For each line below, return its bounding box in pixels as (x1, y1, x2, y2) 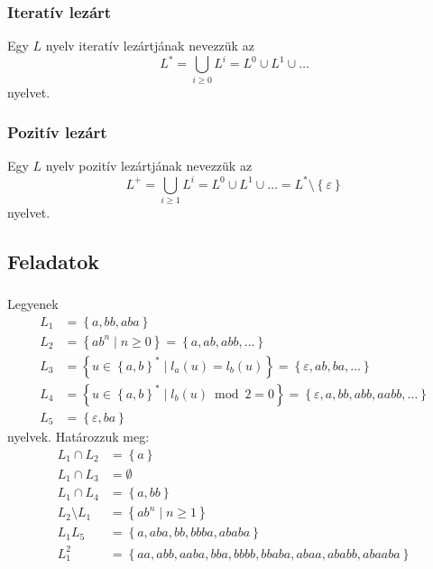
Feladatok (7, 247, 100, 275)
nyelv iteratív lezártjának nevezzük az (45, 36, 254, 55)
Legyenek (7, 294, 59, 313)
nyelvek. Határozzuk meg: (7, 426, 150, 445)
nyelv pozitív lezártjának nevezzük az (45, 156, 253, 175)
